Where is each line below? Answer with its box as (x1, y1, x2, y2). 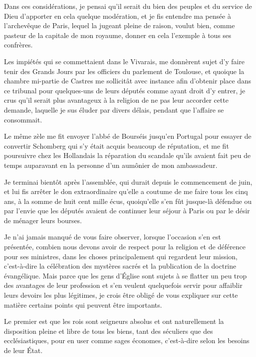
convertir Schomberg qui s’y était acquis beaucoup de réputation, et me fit (4, 140, 229, 151)
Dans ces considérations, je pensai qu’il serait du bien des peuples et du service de (4, 1, 252, 11)
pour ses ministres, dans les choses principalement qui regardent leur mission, (4, 251, 238, 261)
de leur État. (4, 345, 43, 355)
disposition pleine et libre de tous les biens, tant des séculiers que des (4, 325, 213, 336)
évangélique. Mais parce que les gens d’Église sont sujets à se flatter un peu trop (4, 270, 247, 280)
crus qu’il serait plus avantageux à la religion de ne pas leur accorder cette (4, 95, 229, 105)
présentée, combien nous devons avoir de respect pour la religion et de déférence (4, 241, 246, 252)
